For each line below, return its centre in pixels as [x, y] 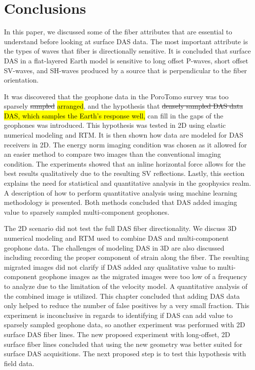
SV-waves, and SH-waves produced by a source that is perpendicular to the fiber [126, 70]
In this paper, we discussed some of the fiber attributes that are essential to [118, 32]
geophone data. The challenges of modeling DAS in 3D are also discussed [114, 247]
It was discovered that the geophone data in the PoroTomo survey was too [116, 96]
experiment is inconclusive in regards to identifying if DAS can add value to [118, 315]
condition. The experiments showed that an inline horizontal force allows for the [125, 163]
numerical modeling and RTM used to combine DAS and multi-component [116, 238]
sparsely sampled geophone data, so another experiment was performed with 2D [125, 325]
